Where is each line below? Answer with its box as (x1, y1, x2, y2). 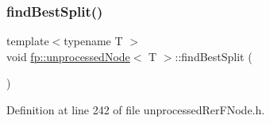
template (6, 33, 49, 49)
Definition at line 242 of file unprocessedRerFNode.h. (6, 102, 265, 117)
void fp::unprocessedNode (6, 48, 130, 64)
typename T (64, 33, 123, 49)
